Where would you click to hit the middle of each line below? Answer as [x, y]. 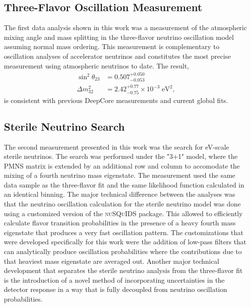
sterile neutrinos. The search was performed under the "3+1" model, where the [121, 156]
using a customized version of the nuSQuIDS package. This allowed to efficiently [123, 213]
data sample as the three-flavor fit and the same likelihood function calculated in [124, 184]
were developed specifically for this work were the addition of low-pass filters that [125, 242]
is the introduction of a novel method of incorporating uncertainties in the [114, 280]
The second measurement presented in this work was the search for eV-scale [117, 146]
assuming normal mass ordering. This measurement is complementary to [112, 46]
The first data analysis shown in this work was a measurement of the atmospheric [125, 27]
